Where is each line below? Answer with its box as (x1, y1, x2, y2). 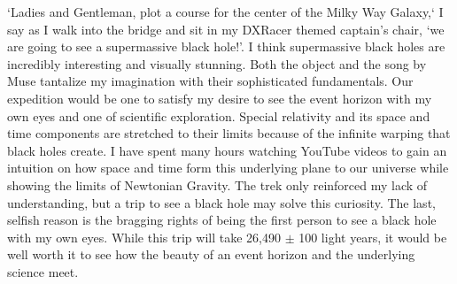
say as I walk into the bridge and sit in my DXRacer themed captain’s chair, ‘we (7, 19, 445, 38)
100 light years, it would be (298, 227, 447, 246)
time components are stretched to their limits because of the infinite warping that (7, 124, 451, 142)
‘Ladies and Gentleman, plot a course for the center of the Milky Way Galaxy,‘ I (7, 3, 444, 20)
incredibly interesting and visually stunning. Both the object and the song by (7, 54, 427, 73)
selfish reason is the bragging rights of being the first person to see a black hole (7, 211, 437, 229)
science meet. (7, 262, 79, 280)
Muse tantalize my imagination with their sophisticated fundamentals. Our (7, 72, 414, 90)
